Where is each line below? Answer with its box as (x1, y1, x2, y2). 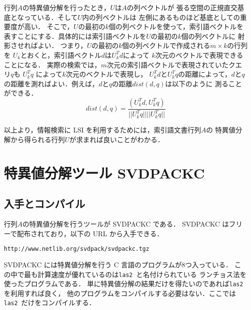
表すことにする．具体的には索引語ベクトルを (4, 31, 147, 41)
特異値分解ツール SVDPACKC (4, 163, 205, 182)
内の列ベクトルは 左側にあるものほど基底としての (82, 12, 240, 22)
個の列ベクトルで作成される (122, 40, 210, 50)
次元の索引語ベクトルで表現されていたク (106, 59, 236, 69)
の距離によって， (178, 69, 232, 79)
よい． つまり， (37, 40, 87, 50)
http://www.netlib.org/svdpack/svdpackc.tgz (4, 245, 149, 253)
